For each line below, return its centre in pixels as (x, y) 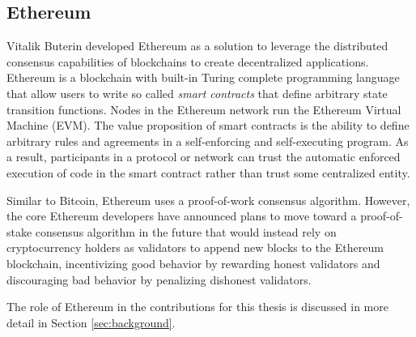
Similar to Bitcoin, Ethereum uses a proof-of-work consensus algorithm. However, (208, 200)
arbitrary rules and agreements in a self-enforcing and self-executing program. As (208, 141)
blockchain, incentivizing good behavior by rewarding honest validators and (193, 263)
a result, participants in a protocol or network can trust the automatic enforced (204, 157)
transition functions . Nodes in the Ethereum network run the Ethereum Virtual (204, 109)
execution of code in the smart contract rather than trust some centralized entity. (208, 172)
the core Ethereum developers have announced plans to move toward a (182, 216)
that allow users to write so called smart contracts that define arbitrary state (197, 93)
